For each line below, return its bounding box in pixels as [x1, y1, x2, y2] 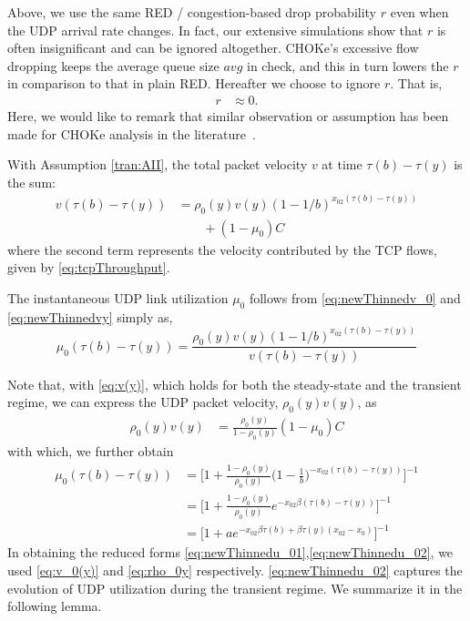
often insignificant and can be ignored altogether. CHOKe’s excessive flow [7, 38, 419, 57]
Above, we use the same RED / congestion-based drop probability [7, 3, 377, 21]
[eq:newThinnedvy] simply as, [7, 307, 173, 326]
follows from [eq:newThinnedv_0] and [249, 288, 461, 307]
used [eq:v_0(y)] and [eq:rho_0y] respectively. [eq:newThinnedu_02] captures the [7, 560, 463, 579]
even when [390, 3, 449, 21]
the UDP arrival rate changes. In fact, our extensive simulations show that [7, 20, 424, 39]
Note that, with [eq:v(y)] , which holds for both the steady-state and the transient [7, 374, 462, 393]
